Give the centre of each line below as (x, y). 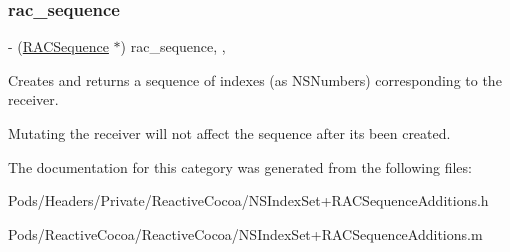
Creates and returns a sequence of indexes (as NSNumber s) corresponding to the (255, 79)
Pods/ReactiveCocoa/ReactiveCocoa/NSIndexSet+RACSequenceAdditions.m (245, 233)
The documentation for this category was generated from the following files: (240, 166)
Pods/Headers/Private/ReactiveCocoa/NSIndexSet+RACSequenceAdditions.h (248, 200)
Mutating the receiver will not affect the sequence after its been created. (229, 133)
